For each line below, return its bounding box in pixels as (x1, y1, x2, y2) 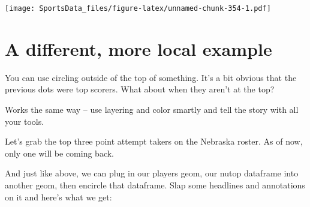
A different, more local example (5, 36, 272, 61)
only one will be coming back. (5, 146, 114, 159)
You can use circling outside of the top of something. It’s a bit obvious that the (5, 71, 297, 83)
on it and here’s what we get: (5, 190, 112, 203)
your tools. (5, 115, 44, 127)
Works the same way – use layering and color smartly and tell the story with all (5, 103, 299, 115)
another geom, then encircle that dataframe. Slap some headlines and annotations (5, 178, 305, 191)
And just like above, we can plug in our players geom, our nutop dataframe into (5, 167, 299, 179)
